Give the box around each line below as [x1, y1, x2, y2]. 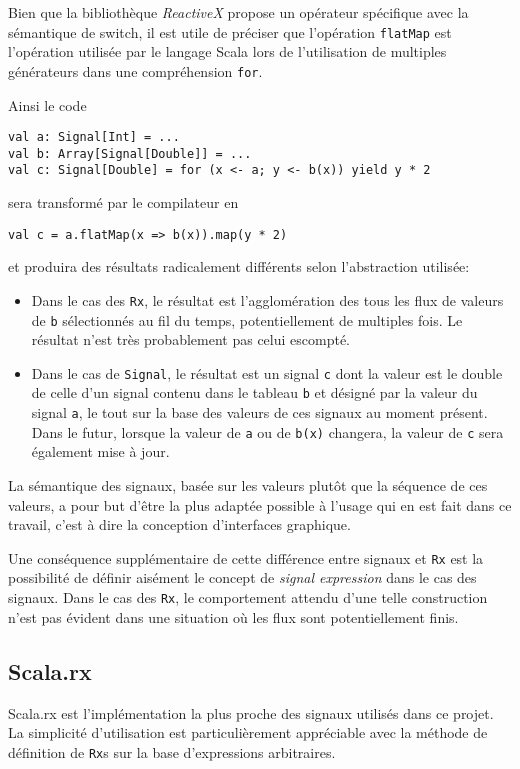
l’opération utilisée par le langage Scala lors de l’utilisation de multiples [8, 41, 447, 62]
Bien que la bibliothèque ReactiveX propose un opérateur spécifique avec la [8, 2, 469, 22]
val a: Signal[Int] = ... [8, 130, 180, 145]
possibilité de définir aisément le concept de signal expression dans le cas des [8, 567, 477, 588]
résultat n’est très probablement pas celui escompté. [31, 329, 350, 350]
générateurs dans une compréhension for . [8, 60, 263, 81]
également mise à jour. [31, 441, 170, 462]
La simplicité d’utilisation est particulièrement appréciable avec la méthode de [8, 722, 488, 743]
